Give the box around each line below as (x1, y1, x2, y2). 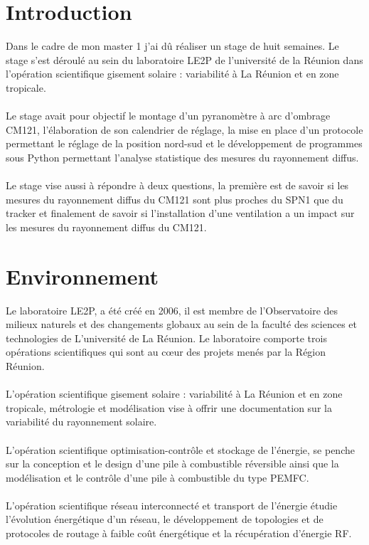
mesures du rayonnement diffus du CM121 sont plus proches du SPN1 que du (6, 191, 343, 206)
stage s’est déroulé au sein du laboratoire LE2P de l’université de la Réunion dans (6, 52, 363, 67)
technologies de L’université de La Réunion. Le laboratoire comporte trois (6, 330, 327, 345)
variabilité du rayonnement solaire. (6, 414, 157, 429)
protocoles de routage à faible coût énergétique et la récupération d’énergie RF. (6, 526, 352, 541)
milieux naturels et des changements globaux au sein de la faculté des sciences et (6, 317, 358, 332)
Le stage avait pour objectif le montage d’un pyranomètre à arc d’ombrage (6, 108, 331, 123)
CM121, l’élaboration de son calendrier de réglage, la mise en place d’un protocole (6, 122, 363, 137)
